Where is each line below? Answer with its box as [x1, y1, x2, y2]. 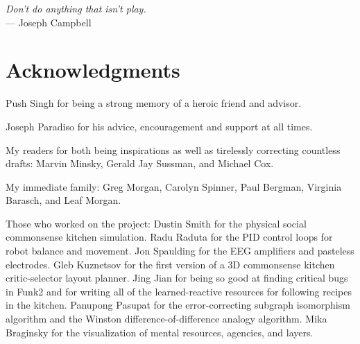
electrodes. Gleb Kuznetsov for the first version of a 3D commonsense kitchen [6, 257, 335, 271]
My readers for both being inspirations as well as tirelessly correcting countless [6, 142, 341, 157]
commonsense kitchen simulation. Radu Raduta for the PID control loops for [6, 230, 333, 244]
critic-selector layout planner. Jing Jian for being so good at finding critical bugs [6, 270, 348, 285]
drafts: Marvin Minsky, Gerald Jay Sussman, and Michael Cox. [6, 156, 274, 171]
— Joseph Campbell [6, 15, 92, 29]
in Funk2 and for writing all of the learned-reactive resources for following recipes [6, 284, 352, 298]
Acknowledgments [6, 55, 180, 84]
